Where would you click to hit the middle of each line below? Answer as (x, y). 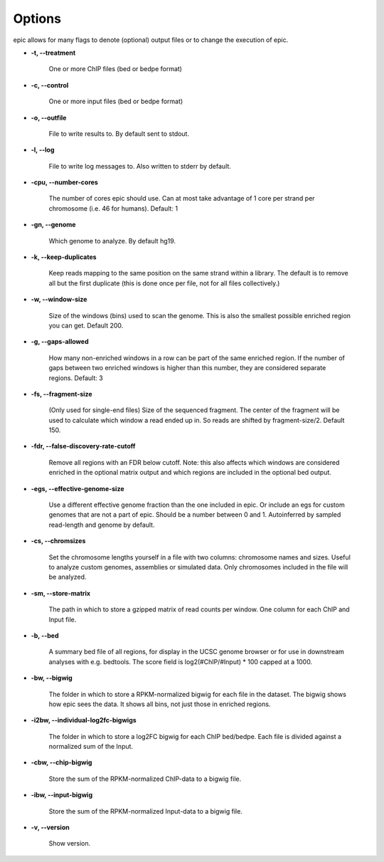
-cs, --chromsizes (58, 541)
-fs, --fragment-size (62, 394)
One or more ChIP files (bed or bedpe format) (116, 69)
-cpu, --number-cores (65, 182)
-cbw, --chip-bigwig (62, 762)
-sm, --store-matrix (61, 593)
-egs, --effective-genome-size (78, 488)
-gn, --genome (53, 225)
